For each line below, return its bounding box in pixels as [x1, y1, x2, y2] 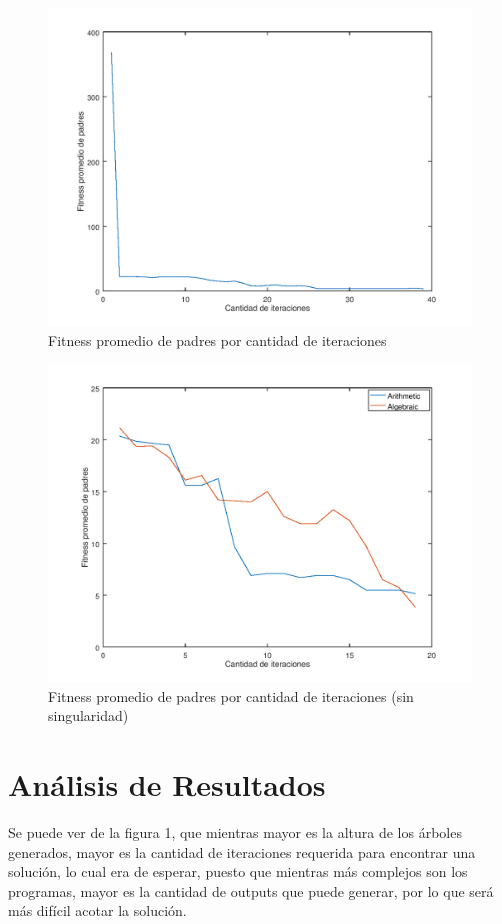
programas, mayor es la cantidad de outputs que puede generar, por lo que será [8, 880, 494, 901]
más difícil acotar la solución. [8, 900, 187, 921]
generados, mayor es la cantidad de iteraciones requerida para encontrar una [8, 841, 476, 862]
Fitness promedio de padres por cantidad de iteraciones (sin [48, 685, 414, 706]
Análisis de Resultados [8, 764, 326, 805]
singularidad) [48, 705, 129, 726]
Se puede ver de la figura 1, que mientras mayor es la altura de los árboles [8, 822, 462, 843]
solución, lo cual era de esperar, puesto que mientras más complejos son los [8, 861, 468, 882]
